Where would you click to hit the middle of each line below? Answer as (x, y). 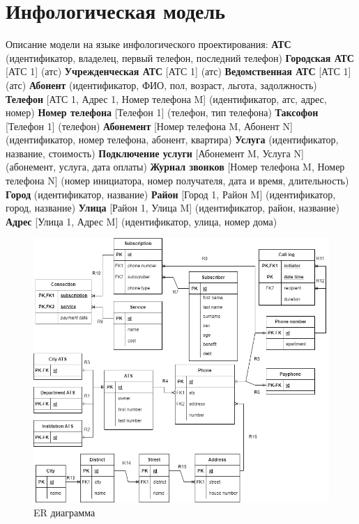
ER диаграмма (64, 512)
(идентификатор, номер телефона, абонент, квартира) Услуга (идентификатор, (172, 140)
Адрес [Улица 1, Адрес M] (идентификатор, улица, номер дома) (142, 221)
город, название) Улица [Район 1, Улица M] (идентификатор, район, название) (173, 208)
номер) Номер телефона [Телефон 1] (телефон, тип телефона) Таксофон (162, 112)
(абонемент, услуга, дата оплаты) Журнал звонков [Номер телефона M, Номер (175, 167)
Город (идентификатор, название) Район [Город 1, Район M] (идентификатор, (171, 194)
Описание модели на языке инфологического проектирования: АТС (148, 44)
